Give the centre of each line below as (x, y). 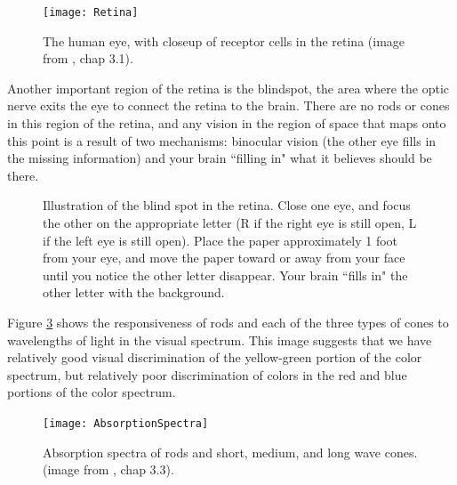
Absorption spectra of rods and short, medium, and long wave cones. (230, 452)
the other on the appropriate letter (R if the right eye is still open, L (230, 222)
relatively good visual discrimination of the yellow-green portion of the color (215, 357)
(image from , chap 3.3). (108, 469)
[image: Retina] (91, 12)
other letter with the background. (134, 292)
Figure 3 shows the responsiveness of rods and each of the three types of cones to (228, 322)
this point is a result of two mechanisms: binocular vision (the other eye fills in (222, 140)
